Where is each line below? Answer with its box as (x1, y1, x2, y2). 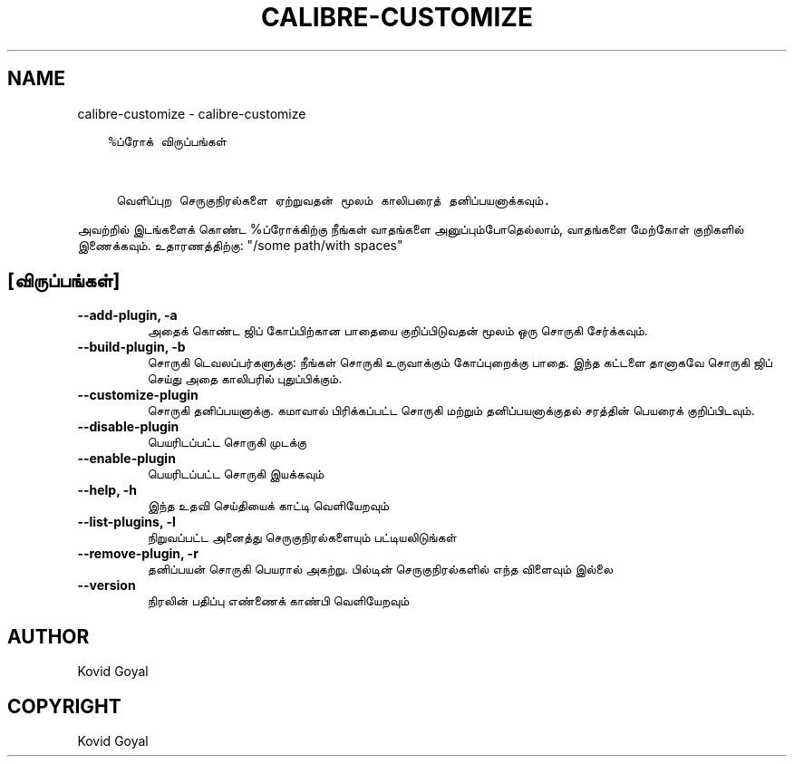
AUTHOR (7, 624, 90, 648)
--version (77, 577, 136, 594)
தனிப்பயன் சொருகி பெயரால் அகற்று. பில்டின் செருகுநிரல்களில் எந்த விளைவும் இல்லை (147, 561, 614, 577)
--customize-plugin (77, 387, 198, 403)
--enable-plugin (77, 450, 176, 467)
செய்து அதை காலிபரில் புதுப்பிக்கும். (147, 371, 343, 387)
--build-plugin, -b (77, 339, 186, 355)
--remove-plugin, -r (77, 546, 198, 562)
